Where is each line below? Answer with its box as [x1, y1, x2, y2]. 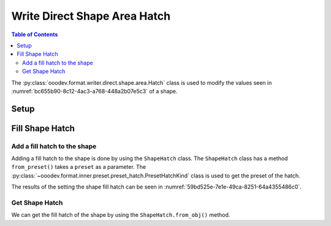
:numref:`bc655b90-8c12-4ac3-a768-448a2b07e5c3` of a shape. [11, 87, 178, 95]
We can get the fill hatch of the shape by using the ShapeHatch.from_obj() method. [11, 211, 230, 219]
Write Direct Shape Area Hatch [11, 9, 171, 23]
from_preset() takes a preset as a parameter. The [11, 163, 146, 171]
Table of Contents [11, 31, 58, 38]
